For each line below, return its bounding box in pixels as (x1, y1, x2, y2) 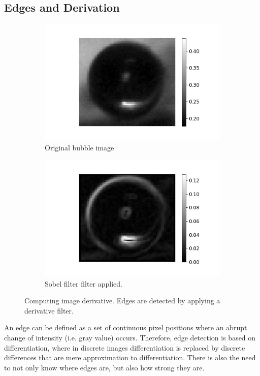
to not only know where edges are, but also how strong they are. (4, 362, 205, 372)
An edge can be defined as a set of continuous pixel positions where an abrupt (4, 322, 247, 333)
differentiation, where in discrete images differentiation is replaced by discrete (4, 342, 245, 353)
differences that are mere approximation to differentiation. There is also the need (4, 352, 256, 363)
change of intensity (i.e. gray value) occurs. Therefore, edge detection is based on (4, 332, 256, 343)
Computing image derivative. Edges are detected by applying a (24, 295, 220, 306)
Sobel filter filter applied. (45, 278, 122, 289)
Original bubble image (45, 142, 114, 153)
